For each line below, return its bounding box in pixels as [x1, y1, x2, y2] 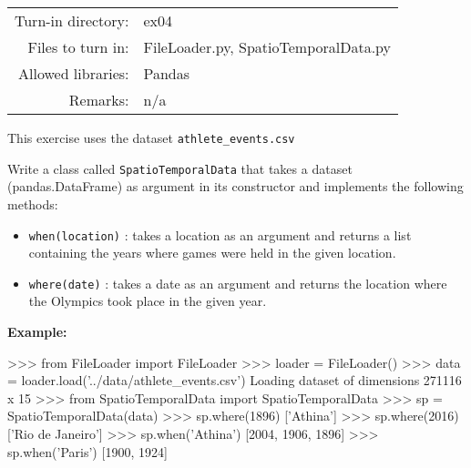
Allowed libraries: [17, 63, 129, 84]
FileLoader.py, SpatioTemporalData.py [143, 36, 392, 57]
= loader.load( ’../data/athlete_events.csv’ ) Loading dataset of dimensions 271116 [7, 371, 462, 390]
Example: [7, 322, 67, 341]
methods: [7, 194, 58, 213]
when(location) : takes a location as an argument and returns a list [28, 225, 412, 244]
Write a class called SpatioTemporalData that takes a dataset [7, 158, 353, 178]
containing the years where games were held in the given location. [28, 243, 396, 262]
